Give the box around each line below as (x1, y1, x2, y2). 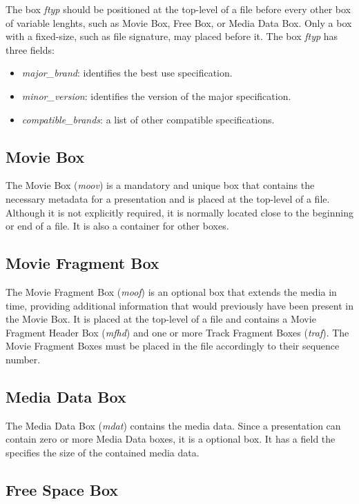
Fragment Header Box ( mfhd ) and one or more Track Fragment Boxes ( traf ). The (6, 325, 349, 339)
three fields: (6, 42, 55, 57)
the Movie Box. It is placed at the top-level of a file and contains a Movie (6, 312, 316, 326)
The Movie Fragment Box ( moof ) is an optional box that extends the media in (6, 284, 337, 299)
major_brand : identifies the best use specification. (21, 65, 233, 80)
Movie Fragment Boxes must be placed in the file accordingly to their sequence (6, 339, 340, 353)
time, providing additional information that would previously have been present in (6, 298, 353, 312)
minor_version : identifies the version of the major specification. (21, 88, 291, 103)
